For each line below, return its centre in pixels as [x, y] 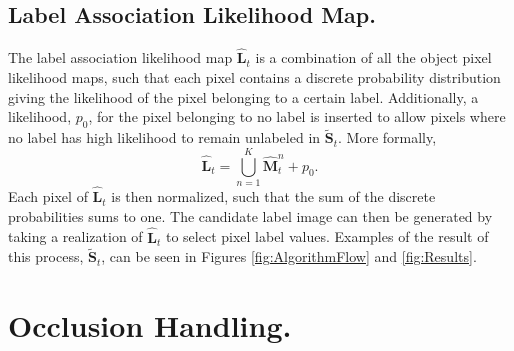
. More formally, [387, 137]
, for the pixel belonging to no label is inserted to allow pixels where [297, 116]
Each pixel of [48, 196]
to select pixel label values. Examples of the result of [327, 236]
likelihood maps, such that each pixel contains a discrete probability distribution [254, 77]
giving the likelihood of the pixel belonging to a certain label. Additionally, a [243, 96]
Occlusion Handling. [150, 325]
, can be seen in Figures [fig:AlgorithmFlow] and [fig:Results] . [289, 256]
